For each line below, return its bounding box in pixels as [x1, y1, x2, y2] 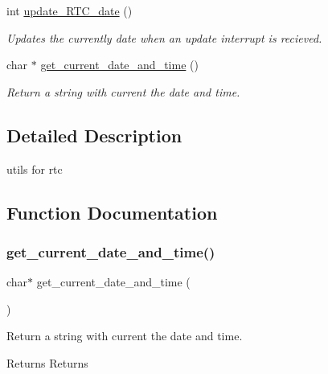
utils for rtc [6, 160, 63, 177]
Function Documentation [6, 199, 218, 224]
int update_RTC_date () [6, 2, 133, 18]
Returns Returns [6, 354, 88, 371]
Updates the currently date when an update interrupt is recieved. [6, 29, 322, 46]
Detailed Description [6, 122, 182, 147]
